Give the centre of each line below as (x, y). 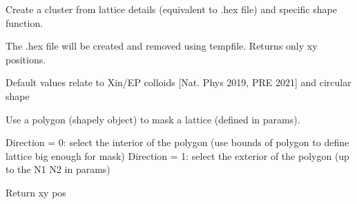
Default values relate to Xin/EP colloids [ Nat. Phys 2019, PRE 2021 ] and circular (178, 82)
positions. (26, 59)
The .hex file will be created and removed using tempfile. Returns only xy (162, 46)
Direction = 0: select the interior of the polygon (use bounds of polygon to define (177, 142)
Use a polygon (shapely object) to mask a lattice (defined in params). (153, 119)
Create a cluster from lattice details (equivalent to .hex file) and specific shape (171, 9)
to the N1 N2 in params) (58, 169)
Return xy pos (36, 192)
